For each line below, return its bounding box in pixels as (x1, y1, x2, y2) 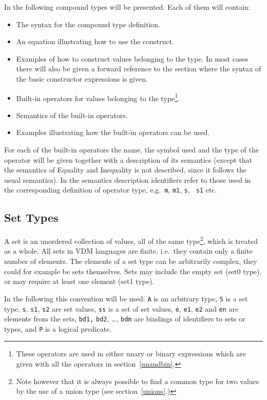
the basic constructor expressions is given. (16, 73, 148, 84)
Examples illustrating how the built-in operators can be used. (16, 127, 210, 138)
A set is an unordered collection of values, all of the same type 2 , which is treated (4, 234, 258, 246)
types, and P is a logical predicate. (4, 323, 112, 334)
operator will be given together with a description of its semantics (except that (4, 154, 253, 165)
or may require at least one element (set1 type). (4, 276, 155, 287)
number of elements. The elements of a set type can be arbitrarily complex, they (4, 256, 257, 266)
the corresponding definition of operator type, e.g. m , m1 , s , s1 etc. (4, 184, 217, 195)
